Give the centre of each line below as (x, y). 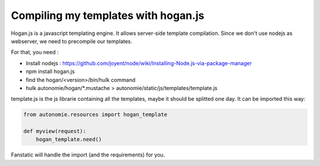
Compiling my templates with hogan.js (108, 15)
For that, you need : (35, 52)
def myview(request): (55, 131)
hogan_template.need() (69, 140)
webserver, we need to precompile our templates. (72, 41)
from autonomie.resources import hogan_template (95, 115)
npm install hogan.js (50, 72)
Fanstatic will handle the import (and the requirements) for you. (88, 155)
